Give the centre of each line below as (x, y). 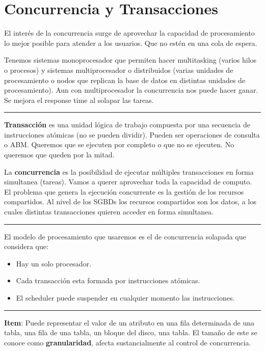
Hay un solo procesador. (54, 263)
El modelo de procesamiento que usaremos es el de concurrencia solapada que (125, 236)
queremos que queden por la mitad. (59, 155)
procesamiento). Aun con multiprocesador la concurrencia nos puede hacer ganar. (131, 90)
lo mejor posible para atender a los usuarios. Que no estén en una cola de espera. (131, 43)
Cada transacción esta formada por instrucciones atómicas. (108, 280)
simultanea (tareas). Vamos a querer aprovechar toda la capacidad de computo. (128, 182)
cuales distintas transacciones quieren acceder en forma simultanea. (109, 212)
